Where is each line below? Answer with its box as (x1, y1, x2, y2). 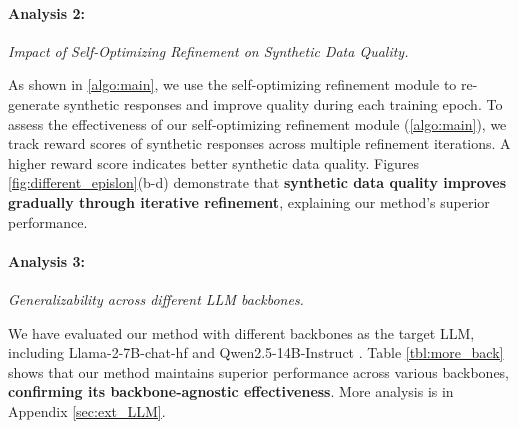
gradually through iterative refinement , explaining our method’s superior (8, 191, 490, 212)
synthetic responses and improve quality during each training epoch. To (64, 93, 503, 114)
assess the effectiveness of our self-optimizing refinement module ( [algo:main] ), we (8, 113, 507, 134)
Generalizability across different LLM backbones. (8, 288, 304, 309)
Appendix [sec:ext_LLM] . (8, 400, 166, 421)
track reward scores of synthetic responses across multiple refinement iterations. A (8, 133, 511, 154)
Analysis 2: (8, 2, 85, 23)
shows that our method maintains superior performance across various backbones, (8, 361, 510, 382)
